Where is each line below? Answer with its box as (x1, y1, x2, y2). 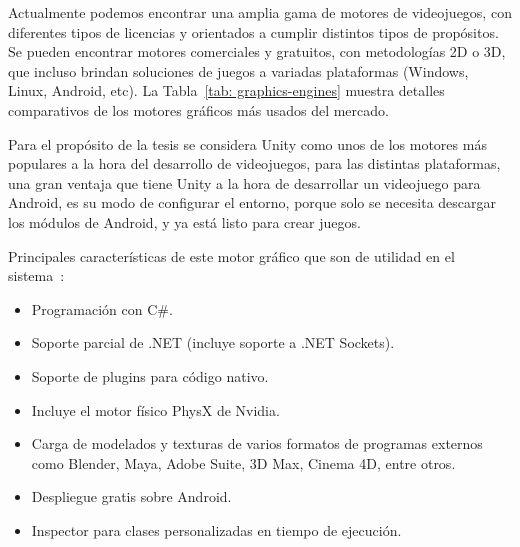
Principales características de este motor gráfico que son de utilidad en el (8, 245, 455, 266)
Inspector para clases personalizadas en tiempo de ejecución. (31, 519, 402, 540)
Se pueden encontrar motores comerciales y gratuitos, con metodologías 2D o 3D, (8, 41, 506, 62)
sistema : (8, 265, 65, 286)
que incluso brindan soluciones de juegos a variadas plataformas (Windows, (8, 60, 469, 81)
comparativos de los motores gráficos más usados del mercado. (8, 99, 389, 120)
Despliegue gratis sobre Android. (31, 486, 232, 507)
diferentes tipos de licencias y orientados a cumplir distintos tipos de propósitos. (8, 21, 499, 42)
